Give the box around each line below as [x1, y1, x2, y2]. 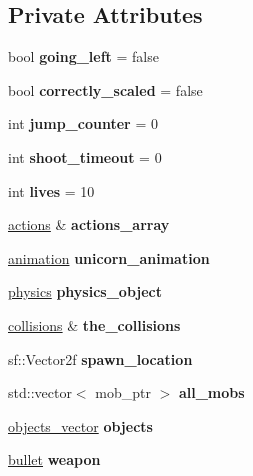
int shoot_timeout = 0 [8, 146, 162, 167]
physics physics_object [8, 281, 162, 302]
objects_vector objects [8, 415, 153, 436]
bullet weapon [8, 449, 101, 470]
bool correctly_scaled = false [8, 79, 203, 100]
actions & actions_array [8, 214, 170, 235]
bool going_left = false [8, 46, 159, 67]
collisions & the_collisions [8, 314, 181, 335]
